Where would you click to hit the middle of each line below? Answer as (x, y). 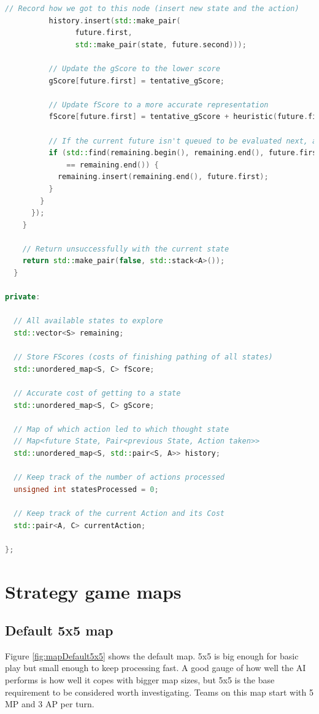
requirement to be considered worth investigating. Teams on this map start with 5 (159, 692)
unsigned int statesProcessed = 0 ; (86, 489)
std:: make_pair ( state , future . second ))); (161, 44)
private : (23, 297)
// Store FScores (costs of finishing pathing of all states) (143, 357)
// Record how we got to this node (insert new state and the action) (152, 9)
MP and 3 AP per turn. (50, 704)
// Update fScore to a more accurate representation (159, 105)
